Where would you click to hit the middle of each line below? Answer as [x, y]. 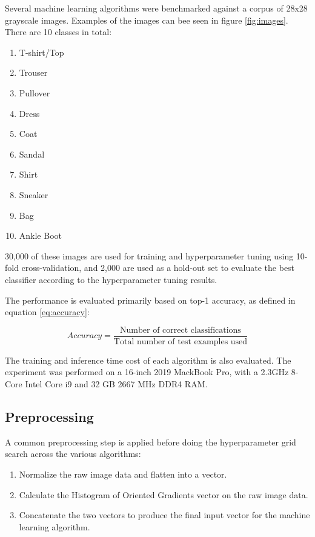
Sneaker [34, 194]
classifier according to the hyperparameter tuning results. [111, 279]
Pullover [35, 92]
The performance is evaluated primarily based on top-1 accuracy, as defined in [150, 300]
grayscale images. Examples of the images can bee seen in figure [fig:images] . [147, 20]
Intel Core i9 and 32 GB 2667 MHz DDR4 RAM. [116, 383]
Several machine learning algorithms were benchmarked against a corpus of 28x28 [156, 8]
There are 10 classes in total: [58, 32]
